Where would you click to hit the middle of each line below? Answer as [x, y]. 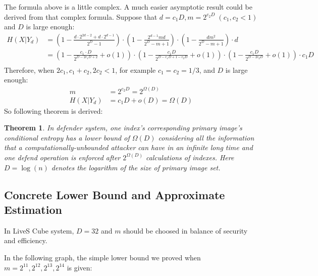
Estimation [33, 209]
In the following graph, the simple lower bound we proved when [102, 257]
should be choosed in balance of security [185, 230]
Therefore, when [29, 70]
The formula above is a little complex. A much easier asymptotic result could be [128, 7]
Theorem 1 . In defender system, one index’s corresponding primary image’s [123, 128]
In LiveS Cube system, [39, 230]
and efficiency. [26, 240]
